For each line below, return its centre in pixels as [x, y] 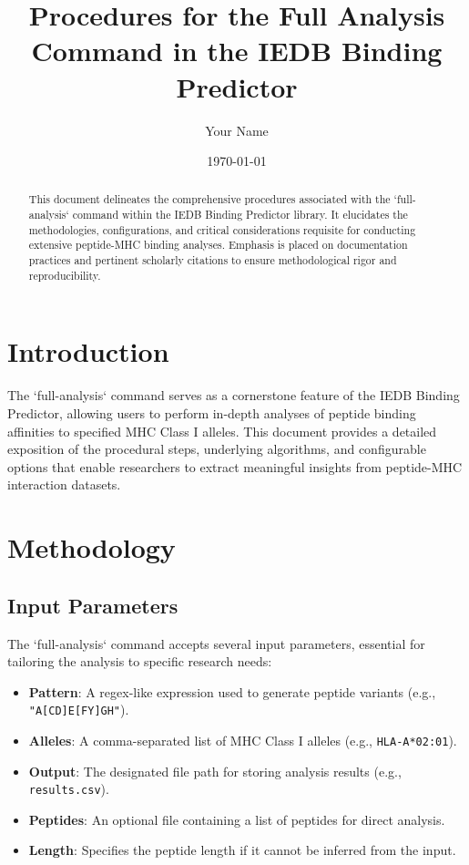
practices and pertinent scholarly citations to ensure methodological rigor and [213, 260]
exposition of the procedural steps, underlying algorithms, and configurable [217, 449]
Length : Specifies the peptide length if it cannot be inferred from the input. [242, 850]
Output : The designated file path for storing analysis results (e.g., [215, 771]
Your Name [237, 130]
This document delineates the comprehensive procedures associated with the [209, 199]
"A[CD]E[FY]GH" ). [79, 710]
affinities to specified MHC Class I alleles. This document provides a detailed [222, 431]
